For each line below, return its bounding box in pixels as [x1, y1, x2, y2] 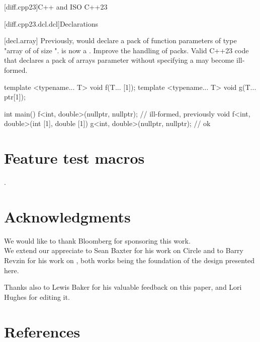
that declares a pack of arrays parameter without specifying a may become [4, 55, 234, 65]
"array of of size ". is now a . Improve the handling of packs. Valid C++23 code [4, 45, 249, 55]
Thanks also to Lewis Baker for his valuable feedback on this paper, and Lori [4, 282, 242, 292]
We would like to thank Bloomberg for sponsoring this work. [4, 235, 191, 246]
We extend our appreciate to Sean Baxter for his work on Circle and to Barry [4, 245, 243, 256]
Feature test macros [4, 148, 145, 168]
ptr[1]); [4, 91, 26, 102]
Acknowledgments [4, 206, 131, 226]
